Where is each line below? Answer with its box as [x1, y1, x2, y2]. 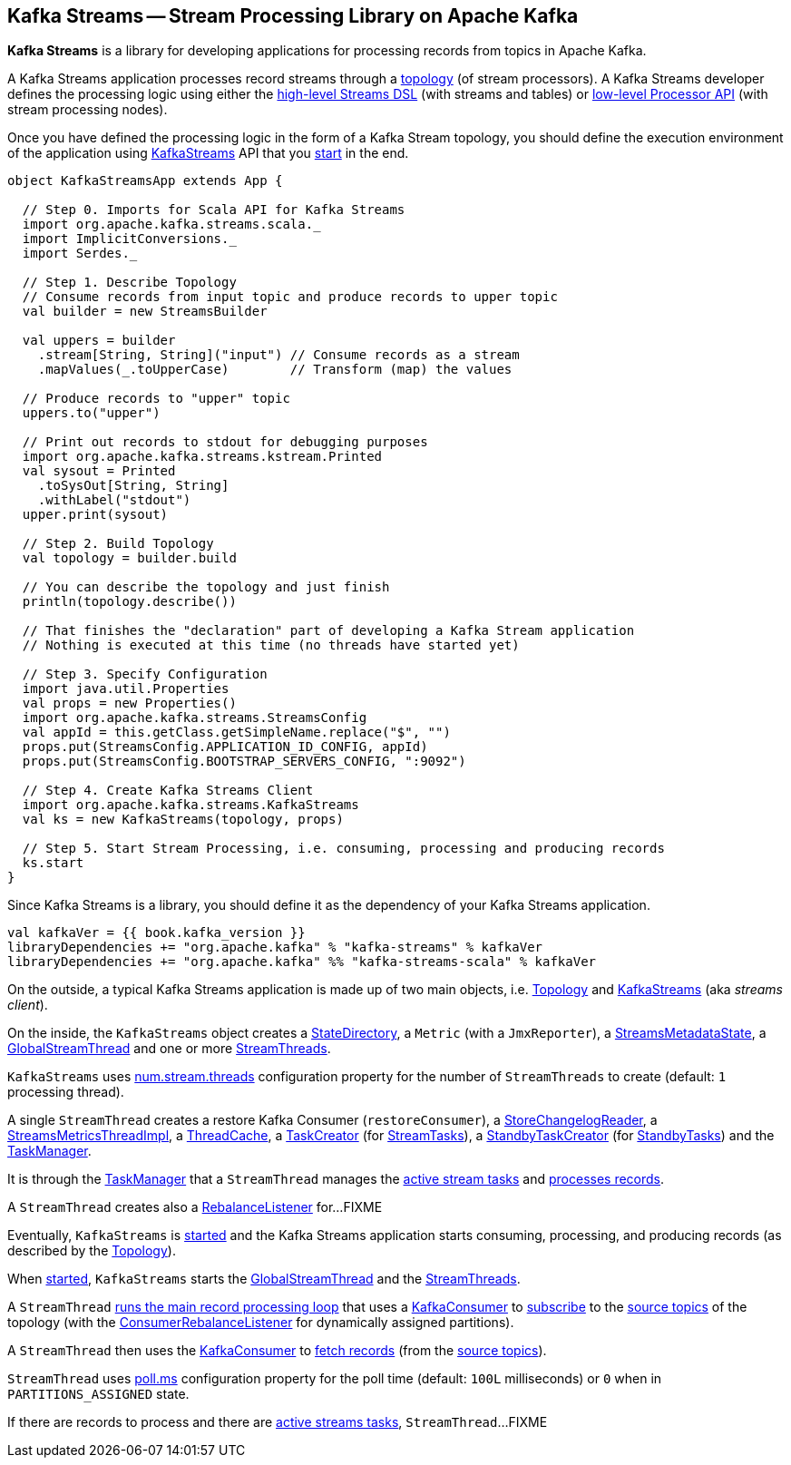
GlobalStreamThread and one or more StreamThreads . [7, 1040, 331, 1057]
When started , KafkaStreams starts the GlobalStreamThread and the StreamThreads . [7, 1271, 521, 1287]
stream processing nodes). [7, 102, 168, 118]
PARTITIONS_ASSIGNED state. [7, 1386, 190, 1402]
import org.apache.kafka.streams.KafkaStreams [22, 797, 359, 813]
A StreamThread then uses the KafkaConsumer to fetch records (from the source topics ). [7, 1343, 547, 1359]
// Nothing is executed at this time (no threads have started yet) [22, 638, 520, 653]
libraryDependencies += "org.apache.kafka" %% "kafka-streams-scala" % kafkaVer [7, 954, 597, 970]
